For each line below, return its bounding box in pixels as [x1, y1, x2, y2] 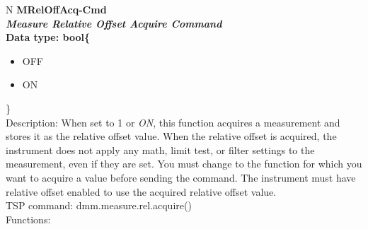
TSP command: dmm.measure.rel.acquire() [6, 198, 192, 213]
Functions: [6, 211, 51, 226]
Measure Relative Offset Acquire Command [6, 16, 222, 30]
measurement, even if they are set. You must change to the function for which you [6, 156, 362, 171]
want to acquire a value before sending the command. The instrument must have [6, 170, 356, 184]
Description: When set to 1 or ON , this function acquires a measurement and [6, 114, 340, 129]
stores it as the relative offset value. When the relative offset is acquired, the [6, 129, 337, 143]
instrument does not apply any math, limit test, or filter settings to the [6, 142, 315, 157]
